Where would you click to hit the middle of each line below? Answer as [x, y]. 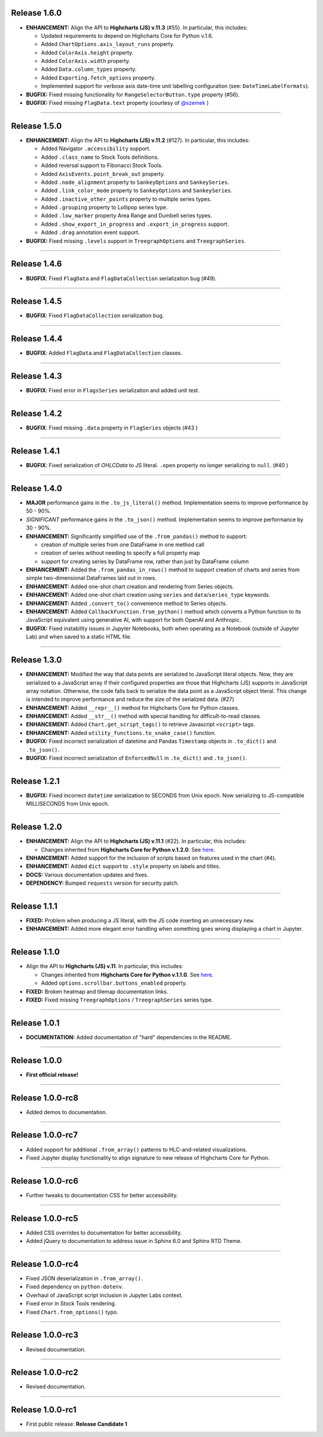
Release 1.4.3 [36, 376]
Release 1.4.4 [37, 339]
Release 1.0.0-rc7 [44, 1135]
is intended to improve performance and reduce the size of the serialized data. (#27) [130, 699]
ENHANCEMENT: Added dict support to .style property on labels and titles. [123, 866]
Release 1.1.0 [35, 952]
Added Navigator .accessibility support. [96, 149]
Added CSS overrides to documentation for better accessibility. [104, 1232]
